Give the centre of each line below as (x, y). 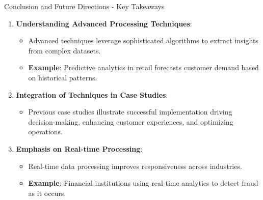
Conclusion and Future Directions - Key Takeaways (84, 6)
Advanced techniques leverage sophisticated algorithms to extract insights (143, 40)
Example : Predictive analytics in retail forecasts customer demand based (143, 67)
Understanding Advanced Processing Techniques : (104, 23)
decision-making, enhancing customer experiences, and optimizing (131, 121)
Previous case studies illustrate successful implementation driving (130, 112)
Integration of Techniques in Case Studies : (92, 94)
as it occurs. (47, 193)
